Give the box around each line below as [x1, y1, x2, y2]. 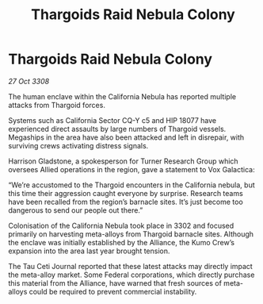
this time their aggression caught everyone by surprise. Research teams [8, 188, 243, 198]
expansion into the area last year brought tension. [8, 246, 170, 256]
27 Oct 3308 [8, 76, 50, 86]
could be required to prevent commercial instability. [29, 287, 197, 296]
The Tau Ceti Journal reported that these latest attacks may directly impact [8, 261, 253, 271]
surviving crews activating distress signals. [8, 140, 149, 150]
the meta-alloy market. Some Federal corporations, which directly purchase [8, 270, 255, 279]
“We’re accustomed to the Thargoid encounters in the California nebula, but [8, 180, 255, 190]
